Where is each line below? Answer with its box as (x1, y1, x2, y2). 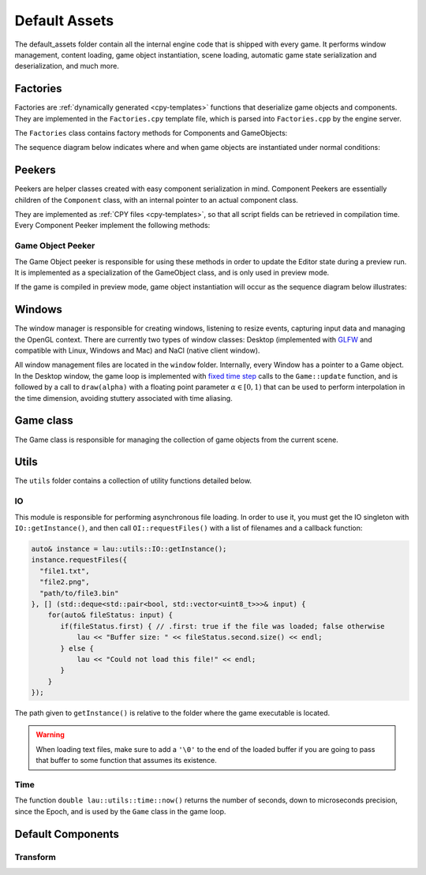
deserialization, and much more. (14, 62, 120, 71)
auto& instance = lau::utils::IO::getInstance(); (31, 544, 227, 553)
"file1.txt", (39, 567, 90, 575)
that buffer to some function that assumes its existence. (35, 756, 217, 765)
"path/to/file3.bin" (39, 589, 119, 597)
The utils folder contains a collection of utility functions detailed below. (14, 476, 252, 485)
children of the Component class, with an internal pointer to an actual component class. (14, 195, 299, 204)
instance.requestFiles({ (31, 555, 128, 564)
